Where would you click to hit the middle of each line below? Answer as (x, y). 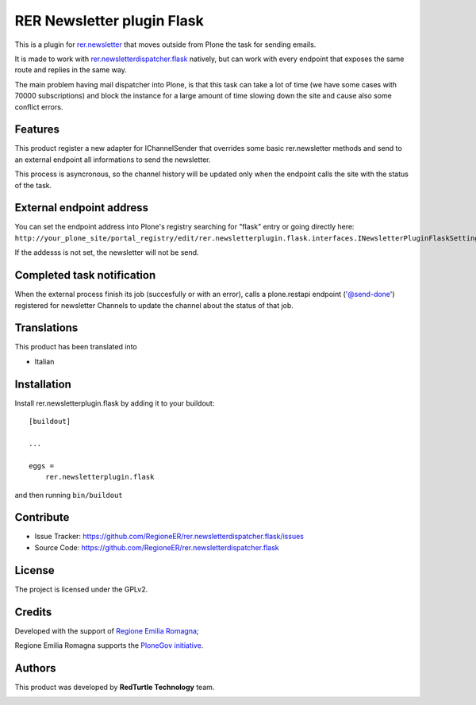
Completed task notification (85, 275)
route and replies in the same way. (71, 70)
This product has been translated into (76, 347)
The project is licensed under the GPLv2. (81, 589)
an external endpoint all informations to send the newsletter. (113, 160)
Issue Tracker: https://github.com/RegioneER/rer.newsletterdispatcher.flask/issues (169, 537)
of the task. (33, 185)
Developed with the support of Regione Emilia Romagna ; (107, 630)
